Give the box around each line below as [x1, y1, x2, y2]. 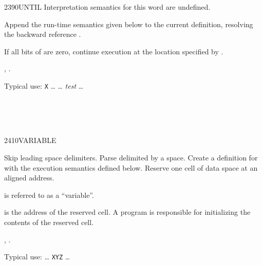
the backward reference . [4, 29, 81, 39]
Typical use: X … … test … [4, 80, 84, 91]
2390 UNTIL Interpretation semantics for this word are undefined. [4, 2, 211, 12]
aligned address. [4, 172, 54, 183]
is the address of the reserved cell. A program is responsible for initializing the [4, 207, 251, 217]
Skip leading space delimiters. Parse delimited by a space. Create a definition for [4, 152, 258, 162]
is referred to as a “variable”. [4, 189, 94, 200]
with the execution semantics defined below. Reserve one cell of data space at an [4, 162, 258, 173]
